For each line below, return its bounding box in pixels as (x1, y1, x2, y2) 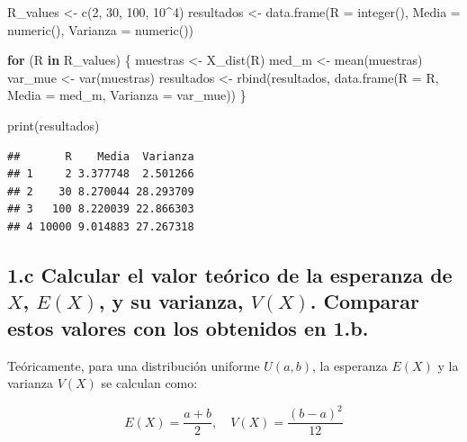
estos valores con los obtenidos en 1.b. (7, 313, 369, 341)
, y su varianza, (98, 287, 244, 315)
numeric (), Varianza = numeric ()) (7, 20, 194, 39)
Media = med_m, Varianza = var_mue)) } (7, 86, 247, 104)
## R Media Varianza (7, 149, 194, 163)
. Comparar (310, 287, 420, 315)
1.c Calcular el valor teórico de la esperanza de (7, 260, 453, 288)
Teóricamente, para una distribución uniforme (7, 356, 260, 374)
